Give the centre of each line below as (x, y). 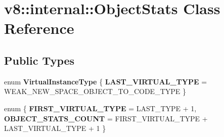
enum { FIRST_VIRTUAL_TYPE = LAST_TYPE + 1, (100, 108)
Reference (39, 28)
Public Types (39, 60)
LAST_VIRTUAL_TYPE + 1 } (55, 128)
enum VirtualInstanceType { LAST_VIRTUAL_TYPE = (106, 81)
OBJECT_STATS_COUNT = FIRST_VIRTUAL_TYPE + (106, 118)
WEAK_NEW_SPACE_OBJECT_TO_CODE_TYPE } (95, 91)
